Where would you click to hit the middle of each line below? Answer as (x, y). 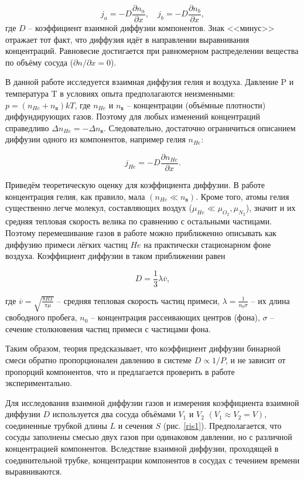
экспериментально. (39, 383)
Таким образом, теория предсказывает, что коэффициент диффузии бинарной (143, 348)
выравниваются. (34, 471)
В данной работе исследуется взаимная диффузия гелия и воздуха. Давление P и (150, 82)
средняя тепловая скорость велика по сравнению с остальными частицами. (139, 221)
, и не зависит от (255, 359)
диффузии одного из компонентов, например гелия (95, 139)
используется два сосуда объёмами (114, 414)
